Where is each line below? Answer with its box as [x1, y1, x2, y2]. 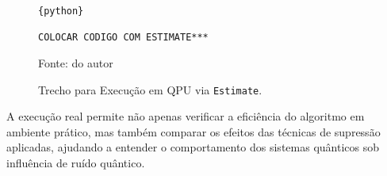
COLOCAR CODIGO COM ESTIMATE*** [38, 32, 209, 44]
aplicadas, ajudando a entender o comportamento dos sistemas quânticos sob [6, 139, 379, 155]
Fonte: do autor [38, 54, 113, 71]
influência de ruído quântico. [6, 155, 145, 170]
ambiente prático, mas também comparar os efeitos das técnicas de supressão [6, 123, 381, 140]
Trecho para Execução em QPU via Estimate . [38, 81, 262, 98]
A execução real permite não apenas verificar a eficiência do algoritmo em [6, 108, 365, 124]
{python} [38, 6, 84, 17]
